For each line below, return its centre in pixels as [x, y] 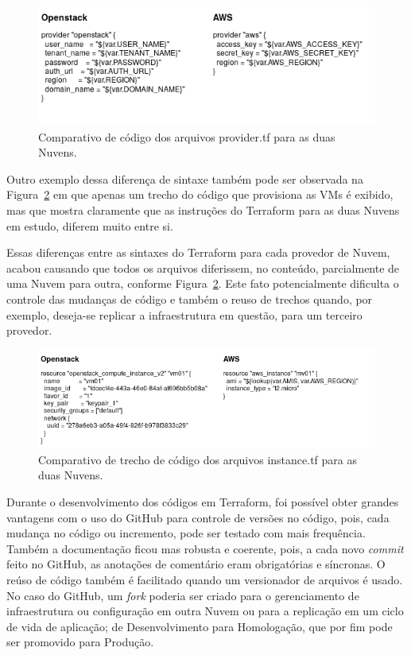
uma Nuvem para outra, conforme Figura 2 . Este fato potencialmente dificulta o [203, 283]
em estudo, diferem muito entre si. [90, 225]
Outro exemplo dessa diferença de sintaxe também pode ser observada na [185, 178]
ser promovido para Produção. [80, 642]
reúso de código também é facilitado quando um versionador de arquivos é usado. [205, 580]
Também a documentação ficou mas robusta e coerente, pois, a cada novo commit [205, 548]
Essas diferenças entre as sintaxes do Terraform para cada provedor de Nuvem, [198, 252]
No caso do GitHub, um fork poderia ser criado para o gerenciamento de [183, 595]
